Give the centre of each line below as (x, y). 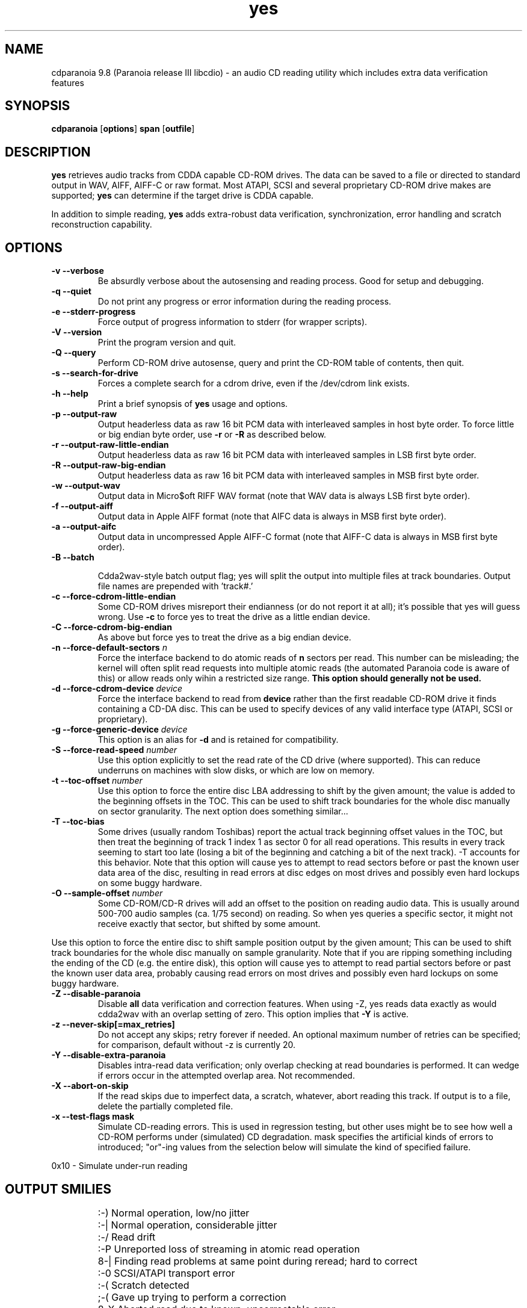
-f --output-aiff (82, 506)
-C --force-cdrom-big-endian (112, 627)
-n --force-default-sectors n (109, 648)
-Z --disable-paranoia (96, 994)
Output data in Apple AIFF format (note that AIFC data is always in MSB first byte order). (272, 516)
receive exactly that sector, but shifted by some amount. (209, 924)
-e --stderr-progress (94, 312)
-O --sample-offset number (107, 893)
